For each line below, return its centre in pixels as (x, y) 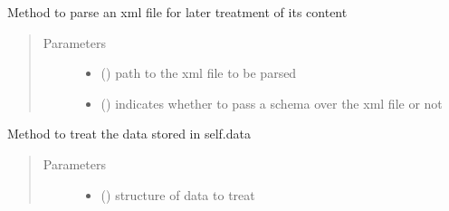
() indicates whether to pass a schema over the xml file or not (272, 103)
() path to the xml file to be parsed (199, 73)
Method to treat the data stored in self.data (129, 134)
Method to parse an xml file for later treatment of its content (177, 12)
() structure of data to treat (178, 194)
